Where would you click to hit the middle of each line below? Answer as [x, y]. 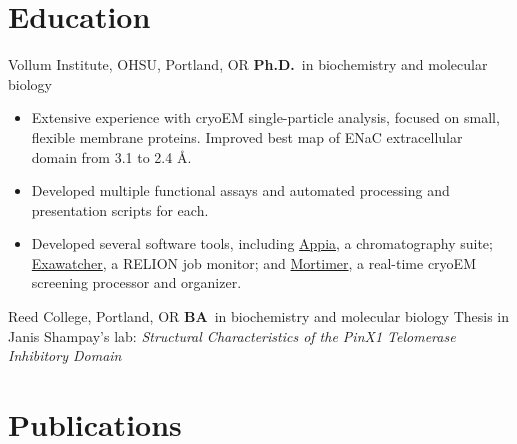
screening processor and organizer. [136, 282]
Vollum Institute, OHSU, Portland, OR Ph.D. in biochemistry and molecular [248, 64]
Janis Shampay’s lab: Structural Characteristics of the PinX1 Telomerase [232, 335]
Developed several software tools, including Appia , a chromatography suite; [262, 243]
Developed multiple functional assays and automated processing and [240, 190]
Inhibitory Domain [65, 355]
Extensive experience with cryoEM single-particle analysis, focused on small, [265, 117]
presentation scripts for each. [120, 209]
